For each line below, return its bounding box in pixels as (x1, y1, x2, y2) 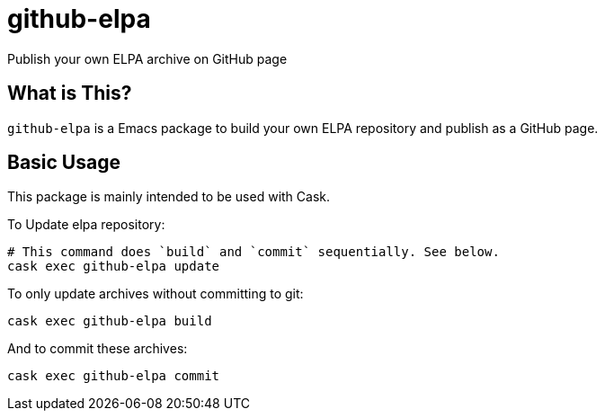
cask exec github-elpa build (7, 314, 212, 329)
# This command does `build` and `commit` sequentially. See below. (7, 245, 500, 260)
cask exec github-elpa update (7, 259, 220, 274)
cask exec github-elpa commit (7, 369, 220, 384)
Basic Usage (7, 151, 120, 174)
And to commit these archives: (7, 341, 188, 357)
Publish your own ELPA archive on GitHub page (7, 50, 288, 67)
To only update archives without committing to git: (7, 286, 304, 302)
